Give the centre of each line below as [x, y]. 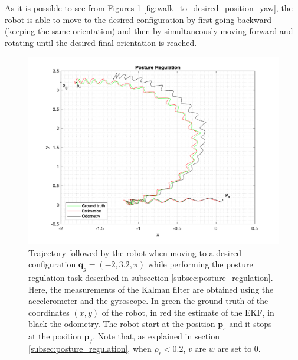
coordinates [49, 312]
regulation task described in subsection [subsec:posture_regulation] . [151, 277]
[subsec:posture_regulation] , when [90, 348]
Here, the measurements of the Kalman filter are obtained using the [151, 289]
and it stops [250, 324]
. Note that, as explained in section [156, 336]
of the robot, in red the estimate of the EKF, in [188, 312]
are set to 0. [239, 348]
